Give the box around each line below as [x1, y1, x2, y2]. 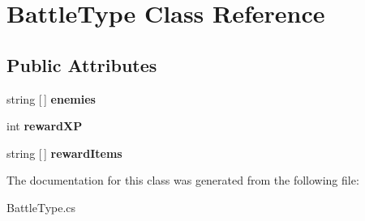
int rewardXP [6, 117, 83, 134]
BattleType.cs [6, 198, 76, 215]
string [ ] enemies [6, 90, 96, 107]
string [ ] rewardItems [6, 144, 122, 161]
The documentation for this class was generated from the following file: [6, 172, 359, 189]
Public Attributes [6, 52, 157, 77]
